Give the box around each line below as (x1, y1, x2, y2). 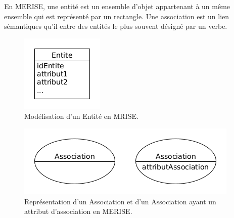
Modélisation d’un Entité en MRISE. (24, 111, 138, 121)
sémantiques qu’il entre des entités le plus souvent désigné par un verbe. (4, 21, 227, 31)
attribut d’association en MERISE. (24, 206, 132, 216)
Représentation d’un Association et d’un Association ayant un (24, 196, 216, 206)
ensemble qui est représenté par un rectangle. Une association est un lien (4, 11, 229, 21)
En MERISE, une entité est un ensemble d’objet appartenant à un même (4, 1, 230, 11)
